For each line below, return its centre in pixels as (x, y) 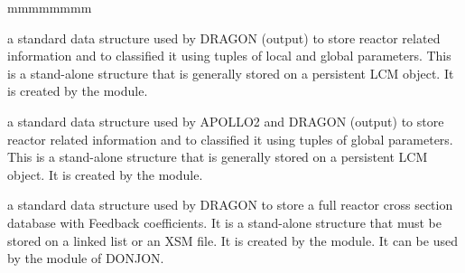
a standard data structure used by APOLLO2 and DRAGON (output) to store (226, 121)
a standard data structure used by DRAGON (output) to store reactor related (224, 38)
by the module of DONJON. (86, 258)
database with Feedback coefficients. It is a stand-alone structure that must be (224, 222)
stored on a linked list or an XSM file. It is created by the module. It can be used (232, 240)
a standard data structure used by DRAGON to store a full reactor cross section (230, 205)
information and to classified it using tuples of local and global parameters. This (229, 56)
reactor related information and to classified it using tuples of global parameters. (230, 139)
